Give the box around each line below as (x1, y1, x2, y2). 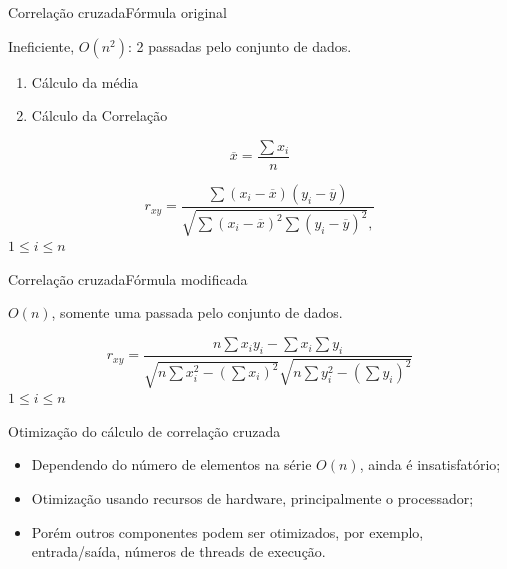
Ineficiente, (8, 35, 75, 56)
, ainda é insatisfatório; (359, 454, 501, 475)
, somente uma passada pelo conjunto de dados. (51, 302, 343, 323)
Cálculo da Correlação (31, 105, 168, 126)
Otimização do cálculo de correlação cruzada (8, 420, 281, 441)
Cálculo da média (31, 71, 139, 92)
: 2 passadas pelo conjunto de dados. (128, 35, 352, 56)
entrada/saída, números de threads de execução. (31, 541, 326, 562)
